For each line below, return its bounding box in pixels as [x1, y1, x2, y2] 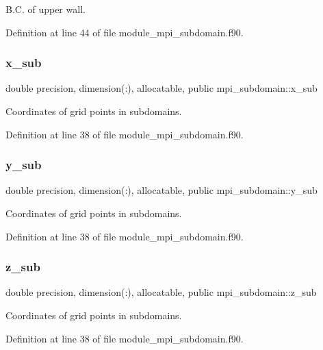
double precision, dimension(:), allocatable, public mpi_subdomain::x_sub [5, 81, 318, 95]
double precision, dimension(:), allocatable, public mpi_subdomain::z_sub [5, 285, 317, 299]
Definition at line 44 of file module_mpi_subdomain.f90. [5, 25, 244, 39]
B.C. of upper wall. [5, 2, 86, 16]
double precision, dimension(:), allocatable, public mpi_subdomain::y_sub [5, 183, 318, 197]
